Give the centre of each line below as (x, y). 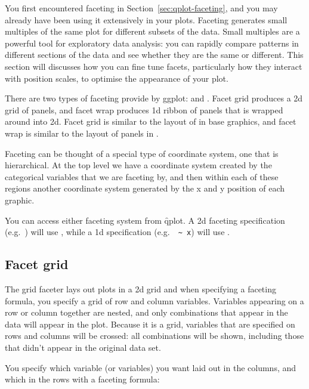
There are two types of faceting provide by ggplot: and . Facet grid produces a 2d (154, 98)
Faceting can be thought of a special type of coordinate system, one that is (142, 153)
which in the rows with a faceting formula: (82, 379)
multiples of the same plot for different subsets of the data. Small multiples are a (152, 31)
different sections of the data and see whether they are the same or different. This (154, 55)
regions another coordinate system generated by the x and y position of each (145, 188)
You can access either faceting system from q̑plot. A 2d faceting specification (145, 220)
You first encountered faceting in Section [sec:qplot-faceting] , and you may (141, 8)
